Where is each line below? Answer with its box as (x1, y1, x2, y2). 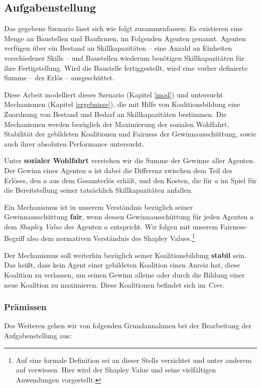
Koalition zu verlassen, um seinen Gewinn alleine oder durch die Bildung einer (4, 269, 245, 280)
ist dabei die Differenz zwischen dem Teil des (94, 165, 232, 175)
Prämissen (4, 301, 47, 313)
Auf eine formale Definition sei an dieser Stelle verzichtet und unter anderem (16, 354, 252, 365)
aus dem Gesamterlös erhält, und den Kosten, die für (49, 175, 212, 185)
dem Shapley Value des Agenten (4, 221, 102, 231)
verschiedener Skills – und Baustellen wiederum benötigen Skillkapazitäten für (4, 52, 245, 63)
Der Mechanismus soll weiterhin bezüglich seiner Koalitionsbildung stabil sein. (4, 249, 247, 260)
